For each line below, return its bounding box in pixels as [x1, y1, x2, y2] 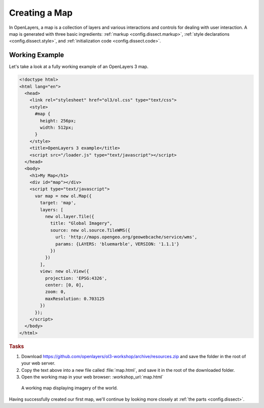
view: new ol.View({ [40, 269, 89, 274]
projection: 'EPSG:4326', [44, 275, 108, 281]
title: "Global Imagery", [50, 221, 112, 226]
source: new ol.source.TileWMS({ [50, 227, 131, 233]
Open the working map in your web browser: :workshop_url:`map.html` [21, 374, 164, 380]
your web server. [21, 360, 56, 366]
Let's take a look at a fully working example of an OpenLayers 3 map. [9, 64, 149, 69]
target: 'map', [40, 200, 77, 205]
